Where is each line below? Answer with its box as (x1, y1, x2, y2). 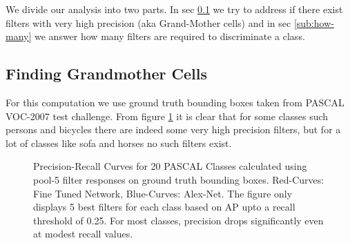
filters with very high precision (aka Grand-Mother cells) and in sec (6, 15, 291, 30)
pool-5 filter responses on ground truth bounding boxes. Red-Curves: (33, 172, 324, 186)
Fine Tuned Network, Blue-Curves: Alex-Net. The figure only (33, 186, 293, 200)
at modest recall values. (33, 226, 133, 241)
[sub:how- (293, 15, 334, 30)
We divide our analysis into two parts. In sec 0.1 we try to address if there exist (6, 2, 343, 16)
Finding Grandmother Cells (6, 63, 208, 84)
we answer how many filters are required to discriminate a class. (35, 29, 305, 43)
